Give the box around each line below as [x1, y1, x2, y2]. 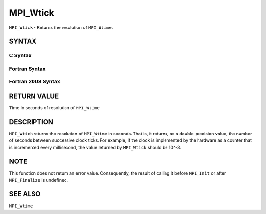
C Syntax [9, 52, 32, 59]
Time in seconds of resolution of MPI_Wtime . [9, 105, 101, 111]
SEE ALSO [9, 189, 41, 198]
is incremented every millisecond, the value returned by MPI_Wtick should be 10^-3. [9, 144, 182, 150]
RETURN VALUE [9, 92, 59, 101]
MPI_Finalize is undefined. [9, 177, 68, 183]
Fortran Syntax [9, 65, 46, 72]
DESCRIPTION [9, 118, 54, 126]
